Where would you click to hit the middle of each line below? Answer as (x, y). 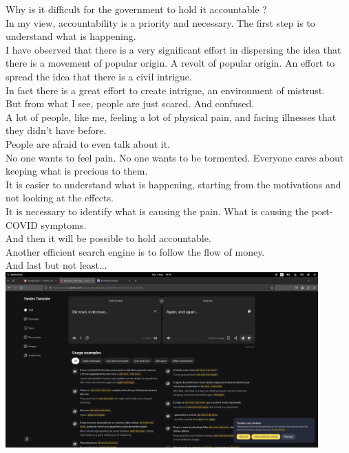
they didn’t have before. (56, 130)
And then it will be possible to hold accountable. (108, 238)
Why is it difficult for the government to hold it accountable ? (136, 9)
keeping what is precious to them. (77, 171)
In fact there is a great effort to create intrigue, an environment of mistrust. (166, 90)
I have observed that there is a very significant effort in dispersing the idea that (173, 49)
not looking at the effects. (60, 198)
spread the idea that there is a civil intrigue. (99, 76)
